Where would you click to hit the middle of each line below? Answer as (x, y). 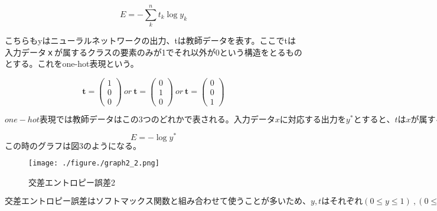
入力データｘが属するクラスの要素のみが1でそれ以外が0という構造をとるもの (154, 52)
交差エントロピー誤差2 (72, 182)
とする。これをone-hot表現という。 (72, 64)
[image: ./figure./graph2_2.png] (94, 163)
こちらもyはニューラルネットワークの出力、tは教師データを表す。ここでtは (150, 40)
